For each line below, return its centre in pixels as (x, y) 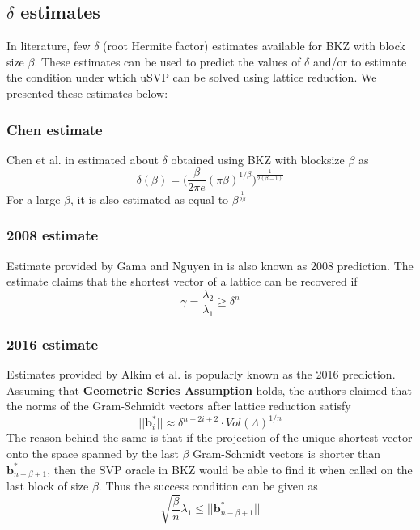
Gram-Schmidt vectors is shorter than (287, 453)
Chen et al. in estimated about (83, 159)
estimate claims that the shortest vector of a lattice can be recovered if (182, 281)
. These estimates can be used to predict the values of (168, 61)
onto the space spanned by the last (93, 453)
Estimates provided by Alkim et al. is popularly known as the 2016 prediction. (201, 374)
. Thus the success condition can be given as (208, 485)
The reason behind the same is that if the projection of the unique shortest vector (210, 437)
